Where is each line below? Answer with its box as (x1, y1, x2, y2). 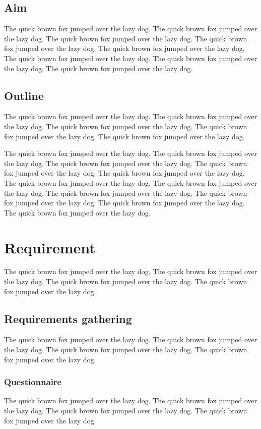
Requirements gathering (4, 310, 132, 326)
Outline (4, 87, 44, 103)
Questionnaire (4, 376, 62, 388)
